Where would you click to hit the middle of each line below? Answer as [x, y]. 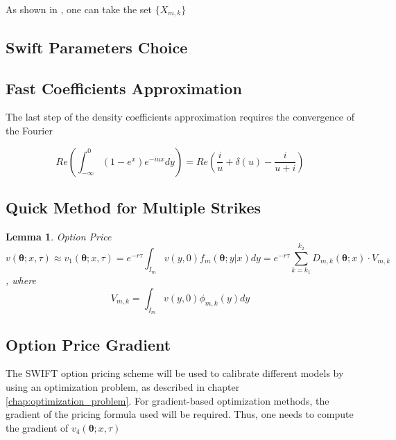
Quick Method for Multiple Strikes [134, 208]
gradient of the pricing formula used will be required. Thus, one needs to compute [180, 414]
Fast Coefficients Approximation [124, 88]
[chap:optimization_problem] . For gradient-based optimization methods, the [167, 400]
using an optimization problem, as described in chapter [123, 386]
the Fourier [29, 131]
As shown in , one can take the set [79, 9]
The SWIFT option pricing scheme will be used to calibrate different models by [175, 373]
